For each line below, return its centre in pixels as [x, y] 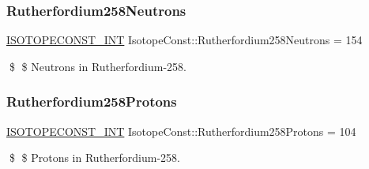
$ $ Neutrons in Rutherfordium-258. [98, 66]
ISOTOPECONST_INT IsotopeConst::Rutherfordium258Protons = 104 [181, 131]
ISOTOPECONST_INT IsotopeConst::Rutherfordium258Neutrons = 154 [184, 40]
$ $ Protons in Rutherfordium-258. [95, 158]
